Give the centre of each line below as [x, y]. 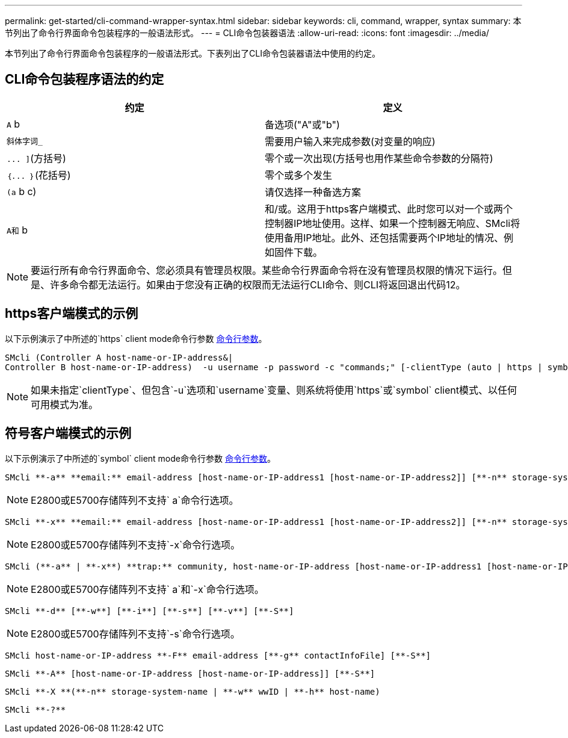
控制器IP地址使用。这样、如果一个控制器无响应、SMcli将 [393, 223]
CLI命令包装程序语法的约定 [85, 79]
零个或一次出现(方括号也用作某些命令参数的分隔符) [379, 158]
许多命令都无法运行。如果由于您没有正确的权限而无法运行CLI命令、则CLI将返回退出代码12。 [258, 284]
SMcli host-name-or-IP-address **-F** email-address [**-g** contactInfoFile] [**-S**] [218, 655]
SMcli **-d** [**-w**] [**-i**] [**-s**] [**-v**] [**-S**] [150, 611]
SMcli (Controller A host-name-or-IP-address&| [119, 357]
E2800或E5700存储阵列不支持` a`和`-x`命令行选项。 [147, 589]
